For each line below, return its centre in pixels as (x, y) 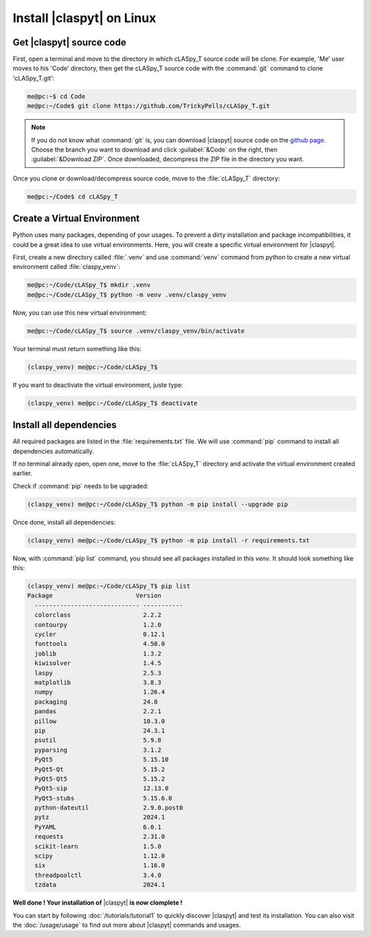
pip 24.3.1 (100, 730)
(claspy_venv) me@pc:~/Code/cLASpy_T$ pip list (109, 586)
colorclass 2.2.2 (98, 615)
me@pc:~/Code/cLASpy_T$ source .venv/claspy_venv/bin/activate (136, 331)
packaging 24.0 (96, 702)
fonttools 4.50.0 (100, 644)
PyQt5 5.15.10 (102, 760)
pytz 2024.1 (100, 817)
